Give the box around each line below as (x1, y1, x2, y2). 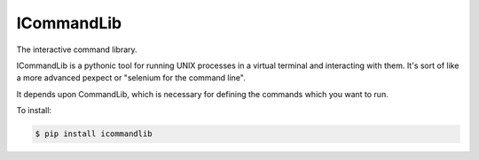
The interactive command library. (16, 44, 137, 55)
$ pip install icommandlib (35, 129, 153, 139)
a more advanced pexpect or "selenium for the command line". (16, 72, 246, 83)
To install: (16, 105, 52, 116)
